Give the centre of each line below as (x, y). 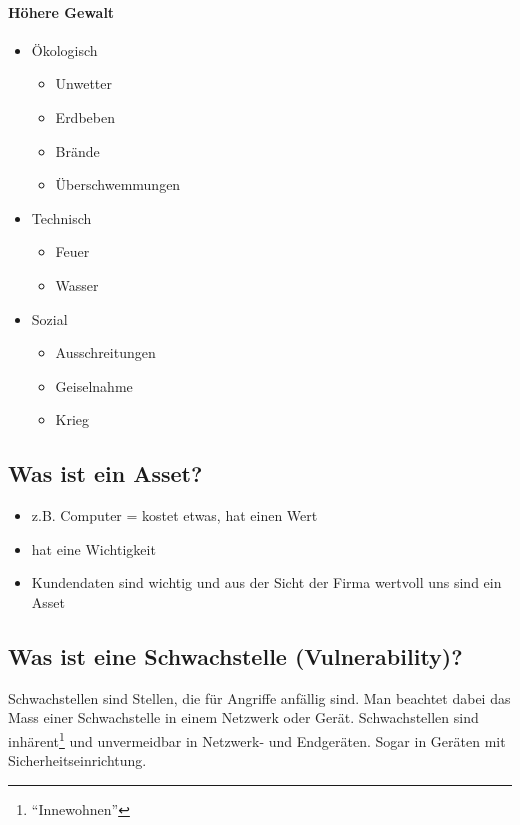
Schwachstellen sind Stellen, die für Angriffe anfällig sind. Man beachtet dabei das (259, 697)
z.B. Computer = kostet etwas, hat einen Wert (174, 515)
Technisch (61, 217)
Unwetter (84, 83)
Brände (77, 150)
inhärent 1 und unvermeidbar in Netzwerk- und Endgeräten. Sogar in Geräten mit (257, 739)
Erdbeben (85, 116)
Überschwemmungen (118, 184)
